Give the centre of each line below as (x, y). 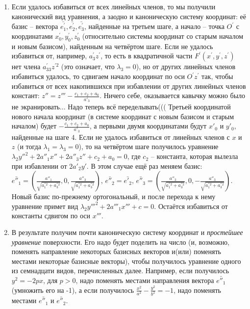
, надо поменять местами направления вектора (145, 280)
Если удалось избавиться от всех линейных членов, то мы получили (113, 6)
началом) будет (34, 126)
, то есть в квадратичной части (147, 56)
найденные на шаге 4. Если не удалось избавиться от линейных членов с (121, 137)
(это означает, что (88, 66)
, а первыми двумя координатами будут (148, 126)
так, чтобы (217, 76)
